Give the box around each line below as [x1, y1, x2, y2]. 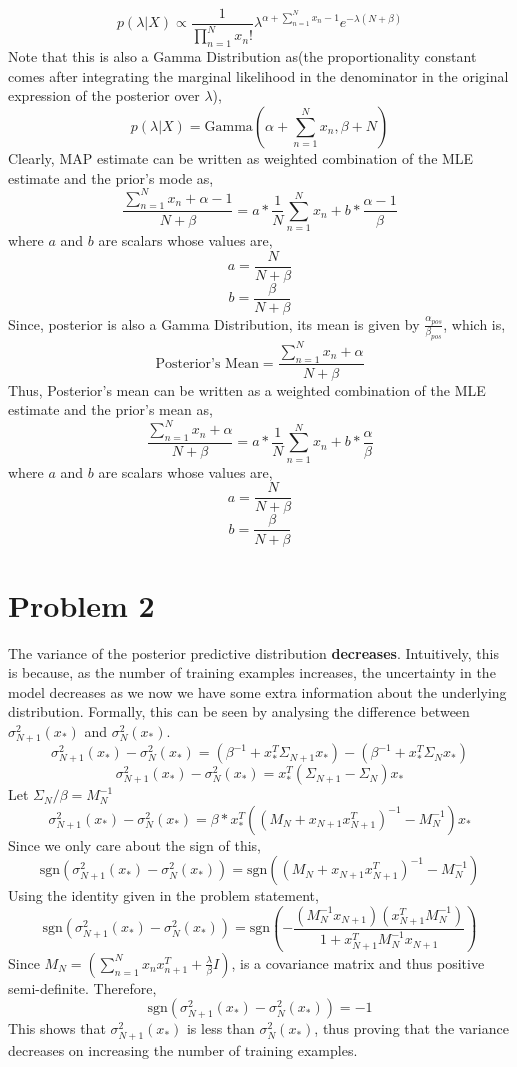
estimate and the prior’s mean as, [8, 399, 213, 420]
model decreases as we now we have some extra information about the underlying [8, 681, 507, 702]
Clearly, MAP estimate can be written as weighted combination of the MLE [8, 147, 474, 168]
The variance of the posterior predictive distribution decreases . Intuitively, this [8, 642, 499, 663]
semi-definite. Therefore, [8, 977, 157, 998]
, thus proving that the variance [314, 1018, 509, 1039]
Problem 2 [8, 584, 155, 625]
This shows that [8, 1018, 106, 1039]
